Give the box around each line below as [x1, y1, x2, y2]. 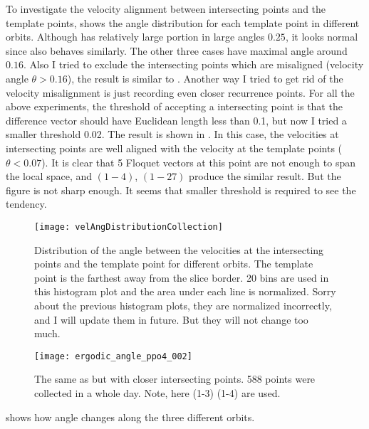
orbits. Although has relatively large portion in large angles [6, 29, 265, 44]
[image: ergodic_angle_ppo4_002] [34, 351, 192, 361]
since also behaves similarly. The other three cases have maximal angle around [6, 43, 348, 58]
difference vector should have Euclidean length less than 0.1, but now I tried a [6, 112, 347, 127]
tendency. [6, 196, 47, 211]
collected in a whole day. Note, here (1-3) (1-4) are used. [34, 385, 281, 400]
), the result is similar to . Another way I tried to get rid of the [67, 70, 343, 85]
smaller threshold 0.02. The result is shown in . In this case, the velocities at [6, 127, 339, 142]
